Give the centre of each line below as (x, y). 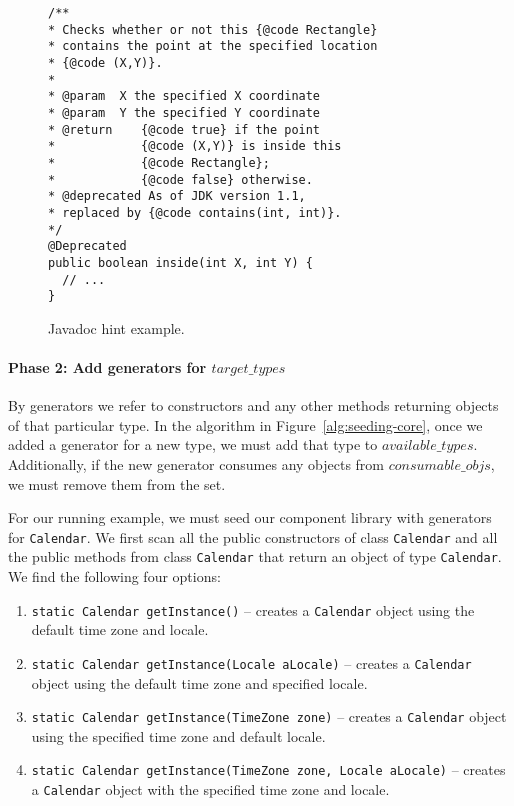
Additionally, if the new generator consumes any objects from (196, 463)
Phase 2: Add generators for (107, 367)
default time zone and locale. (120, 629)
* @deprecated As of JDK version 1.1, (177, 196)
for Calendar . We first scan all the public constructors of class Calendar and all (253, 536)
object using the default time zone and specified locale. (199, 682)
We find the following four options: (114, 576)
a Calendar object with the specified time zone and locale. (210, 789)
